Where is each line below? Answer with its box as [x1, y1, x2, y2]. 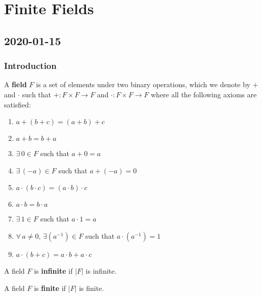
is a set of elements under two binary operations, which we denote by [36, 79, 250, 90]
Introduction [4, 59, 57, 72]
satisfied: [4, 99, 31, 109]
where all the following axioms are [151, 89, 257, 99]
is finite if [34, 282, 66, 293]
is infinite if [34, 265, 73, 276]
